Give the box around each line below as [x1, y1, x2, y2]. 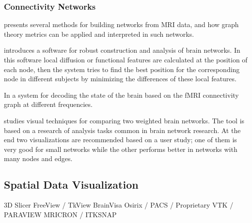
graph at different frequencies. [4, 99, 93, 109]
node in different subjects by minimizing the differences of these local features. [4, 74, 236, 84]
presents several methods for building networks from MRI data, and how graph [4, 19, 239, 30]
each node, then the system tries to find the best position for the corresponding [4, 64, 240, 74]
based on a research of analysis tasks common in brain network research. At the [4, 125, 241, 135]
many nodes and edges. [4, 153, 73, 164]
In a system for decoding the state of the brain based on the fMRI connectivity [4, 89, 239, 100]
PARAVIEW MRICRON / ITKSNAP [4, 209, 117, 219]
